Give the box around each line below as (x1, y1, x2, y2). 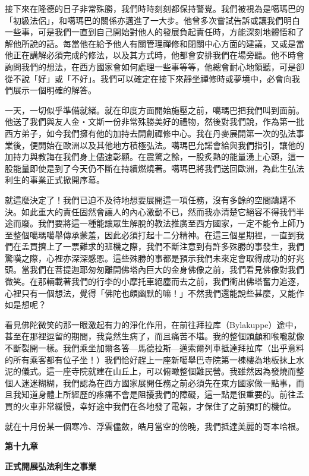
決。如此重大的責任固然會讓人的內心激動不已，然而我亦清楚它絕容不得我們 (5, 205, 296, 217)
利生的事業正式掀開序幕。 (5, 174, 105, 186)
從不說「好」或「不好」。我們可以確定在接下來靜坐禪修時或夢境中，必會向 (5, 72, 292, 84)
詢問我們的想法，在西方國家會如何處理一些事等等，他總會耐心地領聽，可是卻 (5, 60, 304, 72)
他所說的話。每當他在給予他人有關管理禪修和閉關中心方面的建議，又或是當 (12, 37, 304, 49)
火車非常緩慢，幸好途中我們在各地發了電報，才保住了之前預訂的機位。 (21, 400, 296, 412)
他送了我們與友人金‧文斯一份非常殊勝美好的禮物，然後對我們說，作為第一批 (5, 115, 304, 128)
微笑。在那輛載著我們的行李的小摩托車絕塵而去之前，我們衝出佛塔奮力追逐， (5, 275, 304, 288)
